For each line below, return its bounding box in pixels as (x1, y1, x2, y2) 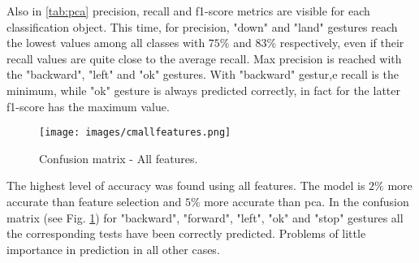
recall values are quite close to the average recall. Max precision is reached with (6, 50, 402, 67)
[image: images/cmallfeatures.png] (39, 127, 231, 139)
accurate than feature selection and (6, 193, 182, 209)
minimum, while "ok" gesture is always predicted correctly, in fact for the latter (6, 81, 400, 98)
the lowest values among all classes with (6, 34, 205, 51)
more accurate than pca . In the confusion (204, 193, 409, 209)
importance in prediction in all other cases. (6, 240, 220, 257)
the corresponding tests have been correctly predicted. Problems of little (6, 225, 366, 242)
